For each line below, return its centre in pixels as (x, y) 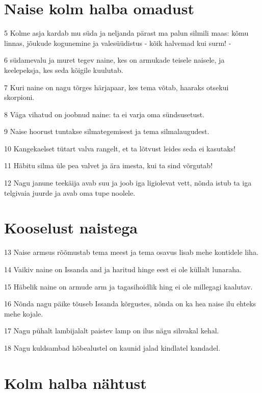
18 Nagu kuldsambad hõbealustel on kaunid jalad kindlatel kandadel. (112, 347)
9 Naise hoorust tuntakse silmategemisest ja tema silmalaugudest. (107, 131)
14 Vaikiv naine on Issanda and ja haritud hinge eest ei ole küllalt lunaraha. (123, 269)
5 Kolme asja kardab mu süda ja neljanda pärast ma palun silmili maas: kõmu (126, 33)
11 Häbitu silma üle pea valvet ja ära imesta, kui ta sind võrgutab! (109, 165)
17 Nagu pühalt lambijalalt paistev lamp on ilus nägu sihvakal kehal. (112, 331)
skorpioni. (19, 97)
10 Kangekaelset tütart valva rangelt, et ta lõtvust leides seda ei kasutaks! (120, 148)
